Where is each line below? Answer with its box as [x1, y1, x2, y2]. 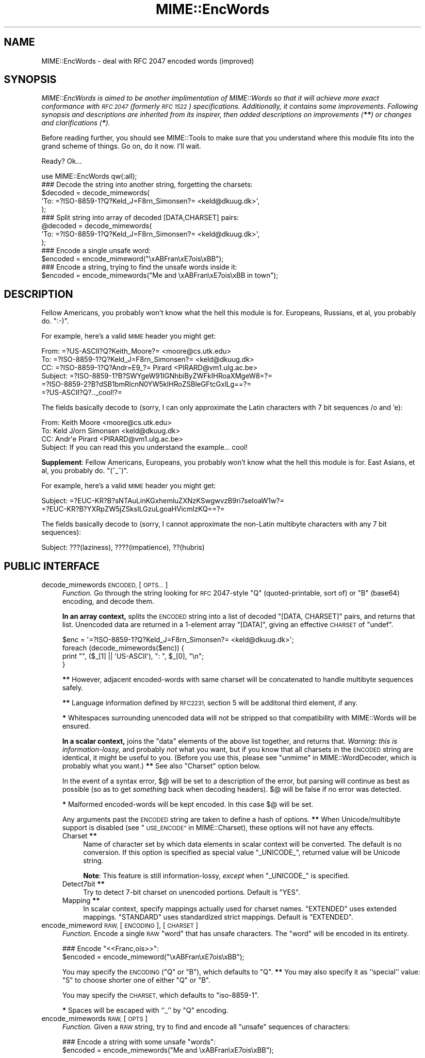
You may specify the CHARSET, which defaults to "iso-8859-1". [62, 991, 259, 1000]
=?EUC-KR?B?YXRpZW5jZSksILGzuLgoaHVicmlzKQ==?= [41, 505, 225, 513]
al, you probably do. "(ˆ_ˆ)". [41, 466, 129, 475]
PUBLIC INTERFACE [4, 560, 100, 572]
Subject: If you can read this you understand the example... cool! [41, 443, 248, 452]
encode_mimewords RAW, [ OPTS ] [41, 1014, 148, 1023]
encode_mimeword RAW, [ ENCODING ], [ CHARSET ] [41, 921, 198, 930]
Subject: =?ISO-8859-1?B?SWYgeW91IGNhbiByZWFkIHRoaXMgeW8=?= [41, 372, 273, 380]
